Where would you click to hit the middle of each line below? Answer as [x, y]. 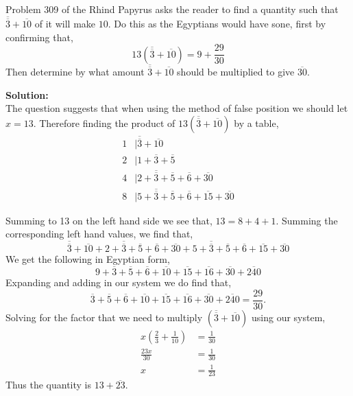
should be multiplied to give [236, 72]
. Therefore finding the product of [104, 123]
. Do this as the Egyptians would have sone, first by [217, 24]
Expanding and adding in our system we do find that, [119, 282]
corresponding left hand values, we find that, [99, 234]
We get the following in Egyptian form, [88, 259]
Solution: [27, 94]
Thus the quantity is [48, 385]
